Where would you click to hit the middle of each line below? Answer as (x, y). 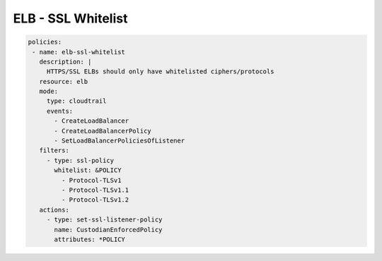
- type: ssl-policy (80, 160)
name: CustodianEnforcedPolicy (108, 230)
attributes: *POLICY (89, 239)
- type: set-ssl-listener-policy (104, 220)
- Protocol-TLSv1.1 (95, 190)
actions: (54, 210)
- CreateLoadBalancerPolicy (103, 131)
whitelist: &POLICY (88, 170)
